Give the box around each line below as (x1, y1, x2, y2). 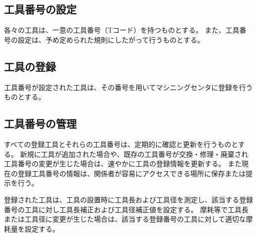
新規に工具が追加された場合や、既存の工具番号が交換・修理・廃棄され (20, 148, 249, 159)
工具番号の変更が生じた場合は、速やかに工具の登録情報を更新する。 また (4, 158, 242, 169)
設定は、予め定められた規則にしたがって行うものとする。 (17, 34, 204, 45)
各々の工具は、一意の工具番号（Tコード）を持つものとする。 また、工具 (4, 25, 240, 35)
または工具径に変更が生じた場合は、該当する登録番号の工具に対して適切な (4, 214, 246, 224)
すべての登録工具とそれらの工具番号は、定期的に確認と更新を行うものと (4, 139, 238, 149)
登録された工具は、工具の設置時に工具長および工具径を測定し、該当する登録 (4, 194, 253, 204)
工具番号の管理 (4, 116, 77, 131)
